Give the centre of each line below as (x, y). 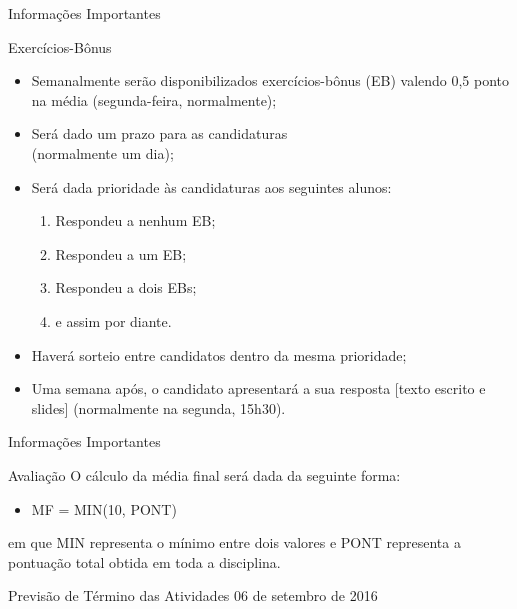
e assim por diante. (113, 320)
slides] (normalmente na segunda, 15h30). (158, 407)
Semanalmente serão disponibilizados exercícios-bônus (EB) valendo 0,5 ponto (270, 80)
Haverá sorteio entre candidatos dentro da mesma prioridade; (219, 354)
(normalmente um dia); (102, 152)
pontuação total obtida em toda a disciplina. (144, 561)
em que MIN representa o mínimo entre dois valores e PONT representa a (234, 542)
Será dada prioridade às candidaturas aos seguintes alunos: (211, 186)
